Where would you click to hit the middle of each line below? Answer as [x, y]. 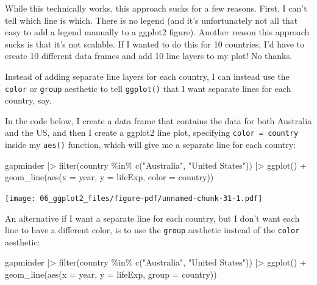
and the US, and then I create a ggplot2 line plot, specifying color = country [152, 132]
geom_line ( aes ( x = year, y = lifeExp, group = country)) [111, 274]
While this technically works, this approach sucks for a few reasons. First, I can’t [156, 8]
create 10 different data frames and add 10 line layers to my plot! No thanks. [148, 56]
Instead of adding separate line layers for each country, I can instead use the [147, 76]
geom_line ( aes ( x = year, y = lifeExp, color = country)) [109, 177]
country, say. [28, 100]
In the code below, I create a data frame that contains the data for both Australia [158, 120]
